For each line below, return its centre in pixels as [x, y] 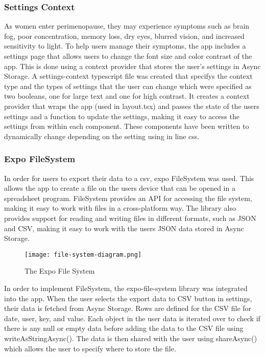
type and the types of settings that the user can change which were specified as [128, 86]
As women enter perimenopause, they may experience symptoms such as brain [127, 26]
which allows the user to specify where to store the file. [90, 348]
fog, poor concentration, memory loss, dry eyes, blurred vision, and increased [124, 36]
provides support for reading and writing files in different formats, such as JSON [130, 218]
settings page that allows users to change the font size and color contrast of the [128, 56]
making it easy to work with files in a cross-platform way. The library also [120, 208]
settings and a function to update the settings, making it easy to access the [122, 116]
